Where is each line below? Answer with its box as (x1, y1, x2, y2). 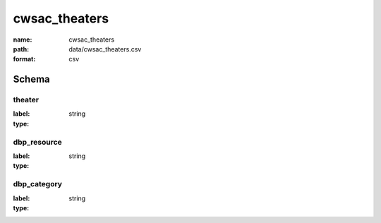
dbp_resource (13, 137, 63, 147)
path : (13, 44, 30, 53)
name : (13, 35, 32, 44)
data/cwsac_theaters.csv (68, 44, 142, 53)
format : (13, 55, 36, 64)
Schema (13, 73, 51, 85)
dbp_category (13, 179, 63, 189)
